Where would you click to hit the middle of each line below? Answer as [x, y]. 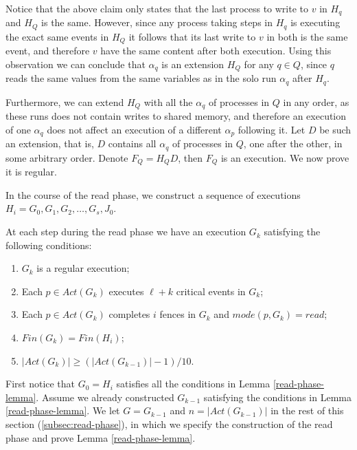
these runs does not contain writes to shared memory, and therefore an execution [176, 116]
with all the [168, 101]
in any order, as [316, 101]
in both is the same [307, 36]
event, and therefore [48, 51]
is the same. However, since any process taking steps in [157, 22]
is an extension [193, 64]
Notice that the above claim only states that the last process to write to [157, 8]
